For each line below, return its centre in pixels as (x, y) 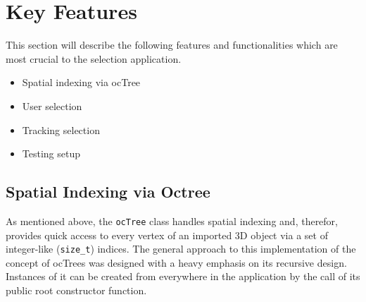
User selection (52, 105)
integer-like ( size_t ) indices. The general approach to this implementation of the (181, 249)
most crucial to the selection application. (94, 58)
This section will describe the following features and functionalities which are (172, 45)
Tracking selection (61, 129)
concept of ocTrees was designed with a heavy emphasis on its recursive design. (176, 262)
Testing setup (51, 153)
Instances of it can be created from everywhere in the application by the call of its (183, 276)
